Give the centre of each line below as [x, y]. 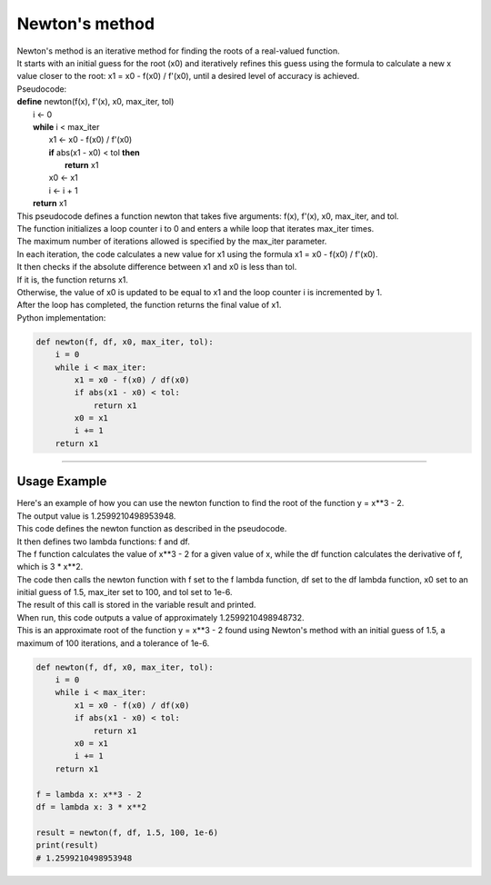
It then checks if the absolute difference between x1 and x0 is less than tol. [157, 267]
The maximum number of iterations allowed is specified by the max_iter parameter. [172, 242]
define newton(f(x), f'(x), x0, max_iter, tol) [95, 102]
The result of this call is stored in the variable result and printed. [136, 605]
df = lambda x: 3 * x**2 [91, 807]
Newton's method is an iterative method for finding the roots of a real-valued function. [178, 51]
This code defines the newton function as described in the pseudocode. [152, 529]
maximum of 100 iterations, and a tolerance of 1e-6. [113, 643]
